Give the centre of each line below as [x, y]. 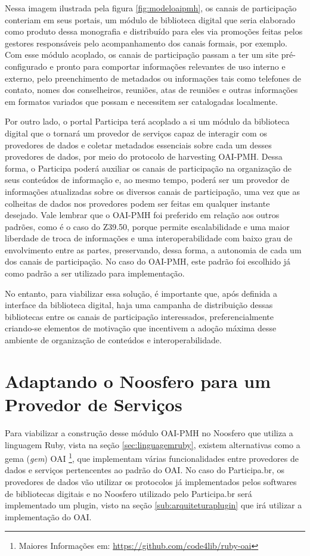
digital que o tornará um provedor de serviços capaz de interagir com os [136, 133]
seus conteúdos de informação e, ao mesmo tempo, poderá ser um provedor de [147, 180]
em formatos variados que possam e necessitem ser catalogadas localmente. [141, 101]
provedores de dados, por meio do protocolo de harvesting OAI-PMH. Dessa [144, 156]
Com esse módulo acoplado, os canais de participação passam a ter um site [142, 55]
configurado [26, 66]
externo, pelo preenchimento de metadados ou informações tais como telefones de [153, 78]
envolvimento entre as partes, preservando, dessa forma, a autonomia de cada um [153, 249]
